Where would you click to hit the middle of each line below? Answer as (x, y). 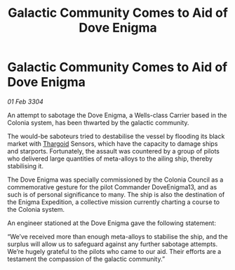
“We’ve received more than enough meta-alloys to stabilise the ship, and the (117, 236)
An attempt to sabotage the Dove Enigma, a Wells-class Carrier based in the (117, 115)
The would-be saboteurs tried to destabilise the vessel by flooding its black (116, 136)
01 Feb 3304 (25, 101)
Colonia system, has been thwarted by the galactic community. (98, 122)
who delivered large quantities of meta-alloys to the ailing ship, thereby (110, 158)
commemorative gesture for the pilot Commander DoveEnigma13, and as (112, 187)
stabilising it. (26, 166)
